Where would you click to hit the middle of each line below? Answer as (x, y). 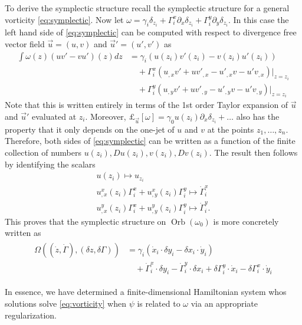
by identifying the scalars (50, 164)
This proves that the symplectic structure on (86, 221)
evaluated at (54, 116)
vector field (25, 43)
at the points (231, 129)
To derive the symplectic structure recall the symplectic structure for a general (147, 8)
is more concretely (246, 221)
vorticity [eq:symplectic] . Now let (64, 19)
